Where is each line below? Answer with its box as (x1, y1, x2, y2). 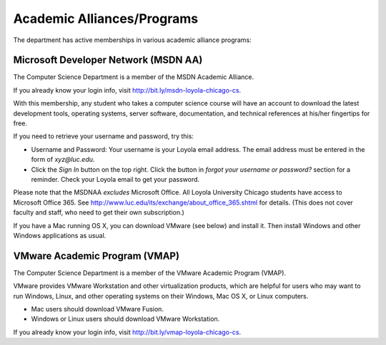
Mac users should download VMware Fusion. (31, 305, 164, 313)
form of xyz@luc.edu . (31, 155, 95, 164)
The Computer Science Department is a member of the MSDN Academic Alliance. (13, 73, 254, 81)
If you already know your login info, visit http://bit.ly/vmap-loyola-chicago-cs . (13, 328, 242, 336)
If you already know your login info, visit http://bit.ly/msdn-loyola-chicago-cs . (13, 86, 242, 94)
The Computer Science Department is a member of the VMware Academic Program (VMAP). (13, 268, 286, 277)
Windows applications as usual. (13, 231, 107, 240)
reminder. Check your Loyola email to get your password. (31, 175, 200, 183)
